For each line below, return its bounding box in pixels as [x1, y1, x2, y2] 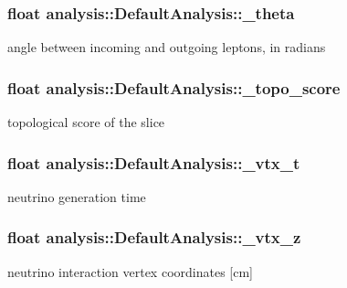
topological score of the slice [7, 112, 165, 132]
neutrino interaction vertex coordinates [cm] [7, 261, 253, 281]
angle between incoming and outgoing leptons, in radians [7, 37, 326, 57]
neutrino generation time [7, 187, 146, 206]
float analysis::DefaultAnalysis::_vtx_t [7, 151, 300, 174]
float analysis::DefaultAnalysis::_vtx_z [7, 226, 301, 249]
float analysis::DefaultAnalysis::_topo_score [7, 76, 341, 99]
